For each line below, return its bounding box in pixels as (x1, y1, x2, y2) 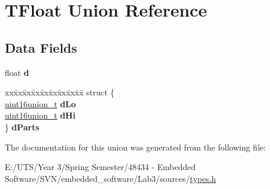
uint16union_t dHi (5, 109, 76, 121)
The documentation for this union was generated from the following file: (5, 140, 266, 153)
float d (5, 66, 29, 78)
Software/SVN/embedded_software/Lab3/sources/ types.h (5, 172, 216, 184)
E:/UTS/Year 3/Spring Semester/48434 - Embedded (5, 161, 196, 173)
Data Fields (5, 38, 78, 56)
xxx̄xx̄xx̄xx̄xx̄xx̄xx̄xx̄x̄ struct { (5, 86, 115, 98)
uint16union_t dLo (5, 97, 76, 110)
